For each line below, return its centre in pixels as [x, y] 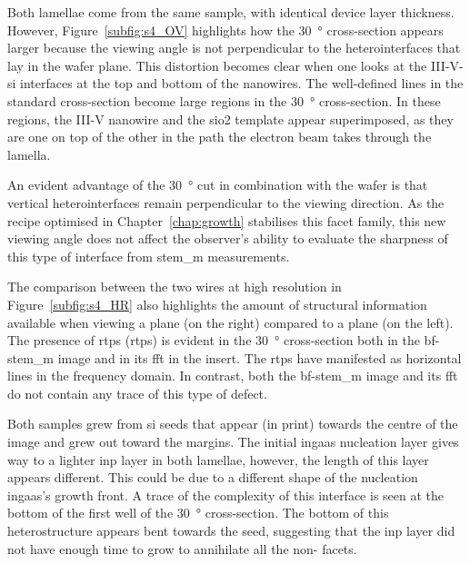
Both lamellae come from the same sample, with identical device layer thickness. [231, 12]
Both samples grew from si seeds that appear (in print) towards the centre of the [233, 424]
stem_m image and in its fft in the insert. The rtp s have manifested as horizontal [235, 357]
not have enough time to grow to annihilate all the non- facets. [182, 548]
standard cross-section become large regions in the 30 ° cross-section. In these [224, 100]
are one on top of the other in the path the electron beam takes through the [220, 137]
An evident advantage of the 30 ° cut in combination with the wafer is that [218, 185]
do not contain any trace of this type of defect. [137, 393]
